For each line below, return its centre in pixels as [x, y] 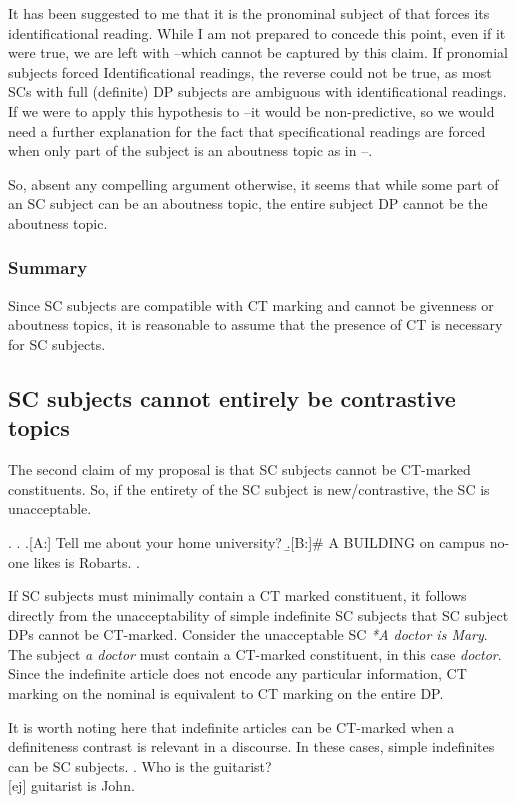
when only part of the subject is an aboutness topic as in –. [190, 150]
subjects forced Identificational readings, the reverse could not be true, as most [250, 71]
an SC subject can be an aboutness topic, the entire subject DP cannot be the [248, 203]
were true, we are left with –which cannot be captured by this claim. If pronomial [258, 52]
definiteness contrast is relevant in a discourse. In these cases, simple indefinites [251, 746]
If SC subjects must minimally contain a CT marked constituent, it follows [237, 595]
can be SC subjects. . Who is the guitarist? [140, 765]
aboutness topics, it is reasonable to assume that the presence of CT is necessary [255, 324]
